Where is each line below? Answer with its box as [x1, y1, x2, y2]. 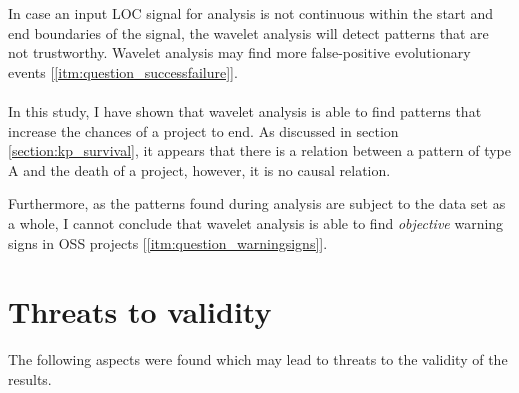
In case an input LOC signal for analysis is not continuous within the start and [8, 3, 494, 23]
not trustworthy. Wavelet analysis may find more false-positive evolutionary [8, 42, 471, 63]
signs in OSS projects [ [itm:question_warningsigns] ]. [8, 232, 328, 253]
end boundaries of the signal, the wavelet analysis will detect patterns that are [8, 22, 489, 43]
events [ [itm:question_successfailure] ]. [8, 61, 238, 82]
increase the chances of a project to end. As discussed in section [8, 120, 399, 141]
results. [8, 368, 52, 389]
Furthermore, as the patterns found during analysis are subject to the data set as [8, 193, 506, 214]
